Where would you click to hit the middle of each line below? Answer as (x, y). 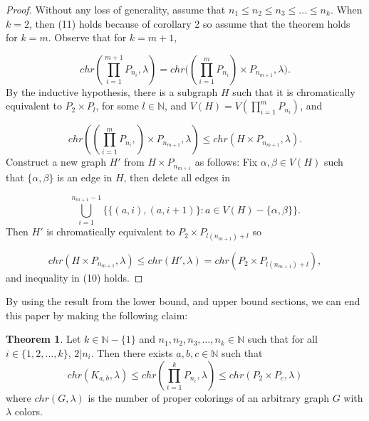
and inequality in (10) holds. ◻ (74, 277)
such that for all (282, 339)
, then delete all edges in (177, 177)
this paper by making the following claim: (97, 315)
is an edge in (85, 177)
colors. (28, 411)
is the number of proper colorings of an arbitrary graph (208, 397)
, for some (117, 106)
